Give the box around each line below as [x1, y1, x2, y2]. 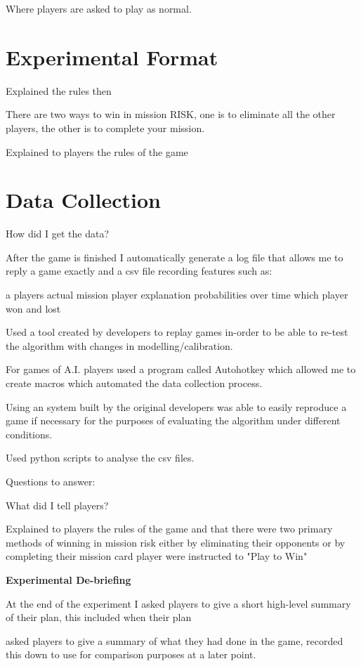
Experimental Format [6, 42, 218, 71]
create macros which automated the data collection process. [6, 375, 263, 390]
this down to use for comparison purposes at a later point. [6, 647, 256, 662]
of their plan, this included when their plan [6, 610, 192, 625]
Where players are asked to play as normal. [6, 1, 192, 15]
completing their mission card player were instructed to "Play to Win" [6, 549, 308, 563]
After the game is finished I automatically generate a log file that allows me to [6, 249, 343, 264]
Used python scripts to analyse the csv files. [6, 450, 195, 465]
